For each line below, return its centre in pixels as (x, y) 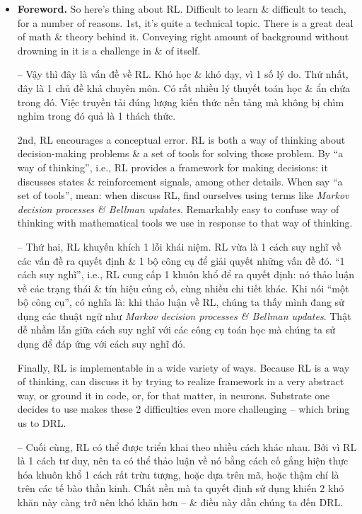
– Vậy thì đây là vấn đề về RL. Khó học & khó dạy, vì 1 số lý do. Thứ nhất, (183, 74)
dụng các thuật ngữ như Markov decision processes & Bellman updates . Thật (184, 315)
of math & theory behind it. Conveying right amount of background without (183, 36)
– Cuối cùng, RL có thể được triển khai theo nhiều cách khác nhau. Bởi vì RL (187, 446)
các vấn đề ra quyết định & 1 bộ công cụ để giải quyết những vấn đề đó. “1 (181, 260)
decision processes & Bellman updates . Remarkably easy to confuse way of (178, 209)
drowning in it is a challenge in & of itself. (109, 50)
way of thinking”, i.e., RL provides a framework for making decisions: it (173, 167)
